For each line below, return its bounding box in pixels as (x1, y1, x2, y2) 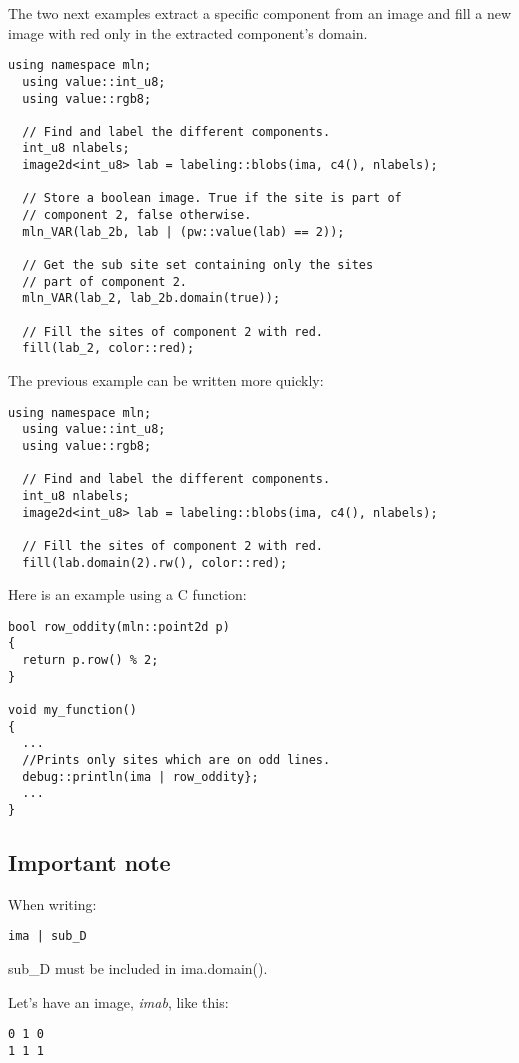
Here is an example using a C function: (8, 584, 247, 605)
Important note (8, 847, 171, 878)
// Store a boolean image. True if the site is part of (22, 191, 402, 206)
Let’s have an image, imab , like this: (8, 991, 229, 1012)
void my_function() (8, 703, 137, 718)
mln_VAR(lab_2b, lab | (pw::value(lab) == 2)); (22, 224, 345, 239)
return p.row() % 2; (22, 653, 159, 668)
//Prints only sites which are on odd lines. (22, 753, 331, 767)
